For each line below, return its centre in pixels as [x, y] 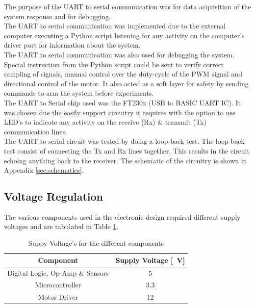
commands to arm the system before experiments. [79, 93]
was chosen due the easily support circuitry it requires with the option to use [120, 112]
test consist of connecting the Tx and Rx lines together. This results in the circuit [127, 150]
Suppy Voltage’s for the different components [96, 243]
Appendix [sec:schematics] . [44, 170]
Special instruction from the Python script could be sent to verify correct [114, 64]
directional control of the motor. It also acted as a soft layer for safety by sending [126, 83]
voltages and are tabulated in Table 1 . [61, 226]
